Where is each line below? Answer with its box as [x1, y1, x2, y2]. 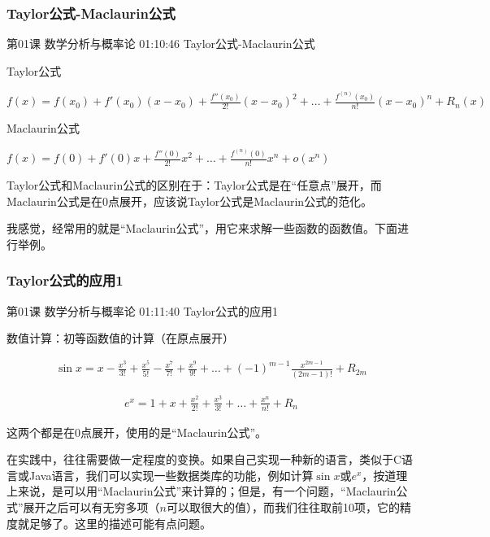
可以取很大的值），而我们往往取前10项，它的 [167, 498, 401, 515]
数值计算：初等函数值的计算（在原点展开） [7, 330, 234, 347]
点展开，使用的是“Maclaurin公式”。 [80, 423, 267, 440]
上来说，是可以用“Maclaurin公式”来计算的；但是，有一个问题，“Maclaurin [7, 482, 397, 500]
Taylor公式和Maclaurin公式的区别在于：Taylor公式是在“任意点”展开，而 [7, 177, 382, 194]
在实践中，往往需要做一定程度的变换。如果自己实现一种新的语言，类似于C [7, 451, 402, 468]
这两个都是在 [7, 423, 75, 440]
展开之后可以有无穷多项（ [23, 498, 160, 515]
